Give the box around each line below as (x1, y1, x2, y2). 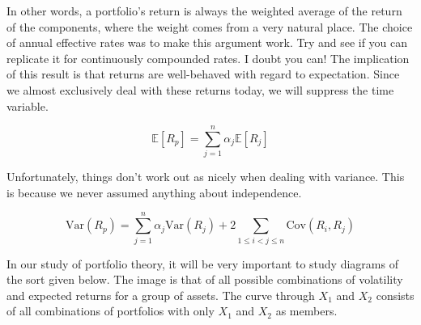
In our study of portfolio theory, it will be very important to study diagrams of (6, 255, 398, 272)
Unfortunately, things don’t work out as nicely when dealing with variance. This (6, 168, 405, 185)
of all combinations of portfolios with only (6, 302, 215, 319)
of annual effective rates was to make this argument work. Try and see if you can (6, 34, 408, 51)
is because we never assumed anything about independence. (6, 184, 302, 200)
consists (376, 286, 415, 303)
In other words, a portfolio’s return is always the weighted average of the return (6, 2, 402, 19)
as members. (275, 302, 338, 319)
